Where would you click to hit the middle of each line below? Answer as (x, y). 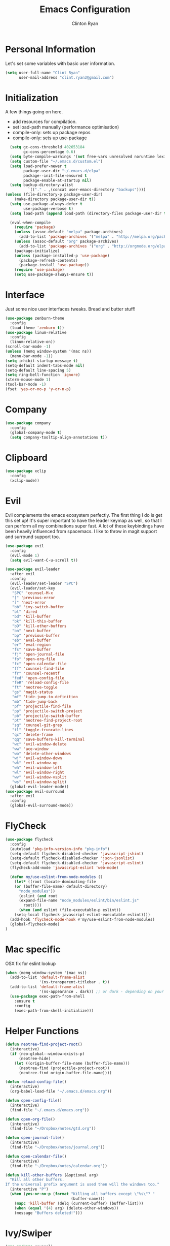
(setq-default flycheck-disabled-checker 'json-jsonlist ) (72, 858)
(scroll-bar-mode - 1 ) (28, 347)
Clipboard (27, 458)
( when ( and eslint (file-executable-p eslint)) (70, 910)
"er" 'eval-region (31, 645)
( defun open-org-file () (30, 1119)
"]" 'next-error (29, 602)
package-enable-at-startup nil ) (58, 180)
